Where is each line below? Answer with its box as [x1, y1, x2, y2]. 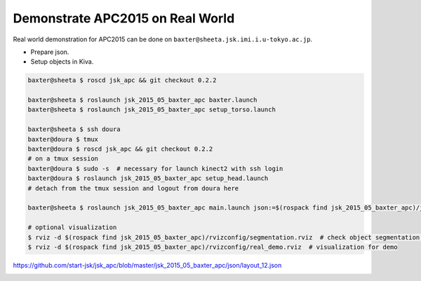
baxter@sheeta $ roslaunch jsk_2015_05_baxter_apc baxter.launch [27, 96, 258, 104]
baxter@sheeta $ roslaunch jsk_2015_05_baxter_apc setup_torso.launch [27, 106, 276, 114]
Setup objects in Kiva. [30, 57, 94, 66]
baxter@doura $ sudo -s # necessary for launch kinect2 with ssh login [27, 165, 283, 172]
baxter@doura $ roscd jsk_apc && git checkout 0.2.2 [27, 145, 213, 153]
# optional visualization [27, 224, 117, 231]
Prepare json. [30, 48, 69, 56]
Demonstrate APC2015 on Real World [13, 11, 235, 26]
